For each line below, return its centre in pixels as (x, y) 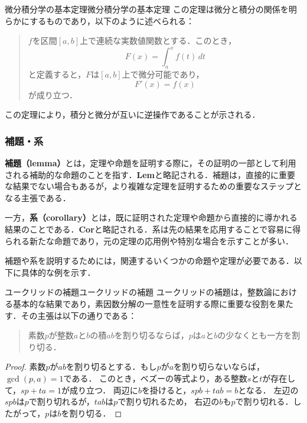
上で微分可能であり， (163, 74)
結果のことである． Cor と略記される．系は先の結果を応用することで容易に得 (153, 229)
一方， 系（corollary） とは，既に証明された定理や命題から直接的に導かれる (151, 217)
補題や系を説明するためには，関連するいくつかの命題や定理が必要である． (149, 261)
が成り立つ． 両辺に (99, 390)
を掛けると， (166, 390)
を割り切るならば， (151, 335)
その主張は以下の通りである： (79, 315)
